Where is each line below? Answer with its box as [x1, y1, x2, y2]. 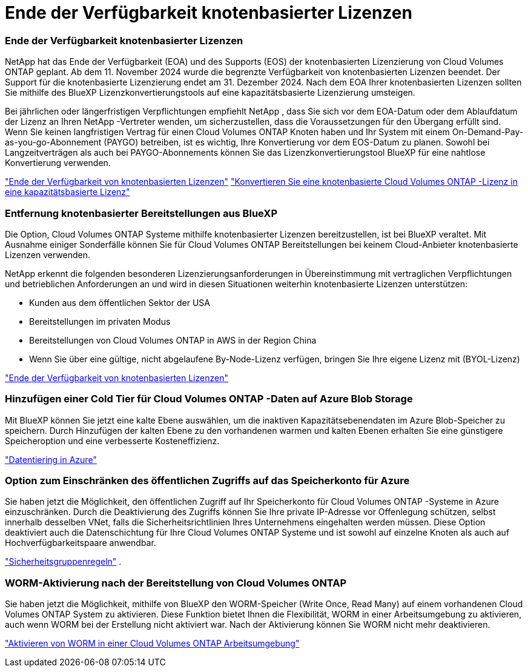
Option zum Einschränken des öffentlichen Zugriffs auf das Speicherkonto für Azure [5, 474, 410, 487]
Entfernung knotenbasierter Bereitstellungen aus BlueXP [5, 207, 278, 219]
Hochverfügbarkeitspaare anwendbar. [5, 537, 156, 548]
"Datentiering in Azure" [5, 454, 97, 465]
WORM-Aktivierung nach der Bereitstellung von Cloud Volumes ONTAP [5, 576, 347, 589]
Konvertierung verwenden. [5, 158, 111, 168]
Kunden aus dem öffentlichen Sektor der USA [29, 297, 210, 308]
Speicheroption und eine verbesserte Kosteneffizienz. [5, 435, 220, 446]
